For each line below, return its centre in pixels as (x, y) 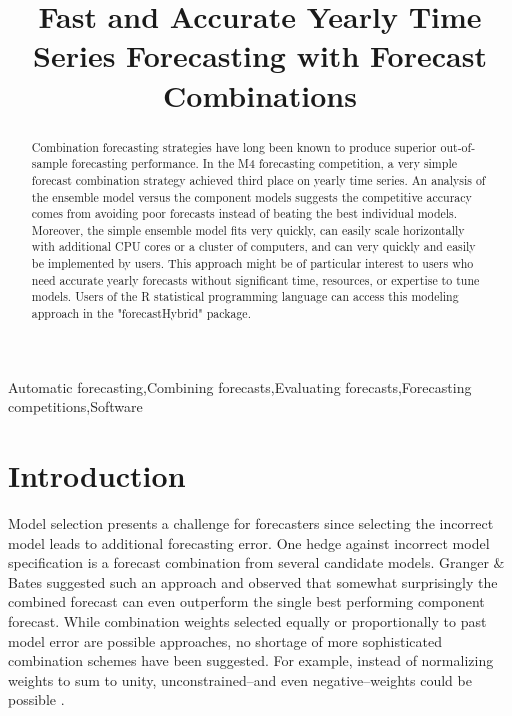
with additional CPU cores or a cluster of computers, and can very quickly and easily (253, 246)
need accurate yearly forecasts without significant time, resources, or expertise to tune (255, 279)
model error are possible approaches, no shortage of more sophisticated (225, 640)
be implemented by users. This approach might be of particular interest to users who (252, 263)
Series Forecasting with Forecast (260, 55)
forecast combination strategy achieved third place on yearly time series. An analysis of (258, 179)
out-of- (458, 146)
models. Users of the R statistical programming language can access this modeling (245, 296)
